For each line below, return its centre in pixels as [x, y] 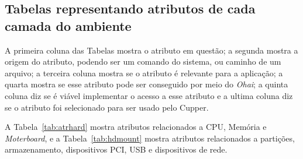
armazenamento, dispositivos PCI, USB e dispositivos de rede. [116, 149]
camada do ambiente [68, 25]
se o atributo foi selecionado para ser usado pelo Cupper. [107, 107]
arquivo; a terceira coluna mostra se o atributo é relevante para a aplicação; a [144, 73]
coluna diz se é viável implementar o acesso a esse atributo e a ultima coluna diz [149, 95]
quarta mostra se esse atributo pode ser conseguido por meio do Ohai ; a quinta [147, 84]
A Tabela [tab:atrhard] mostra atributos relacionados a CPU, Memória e [136, 127]
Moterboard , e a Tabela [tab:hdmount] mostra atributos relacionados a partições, [150, 138]
